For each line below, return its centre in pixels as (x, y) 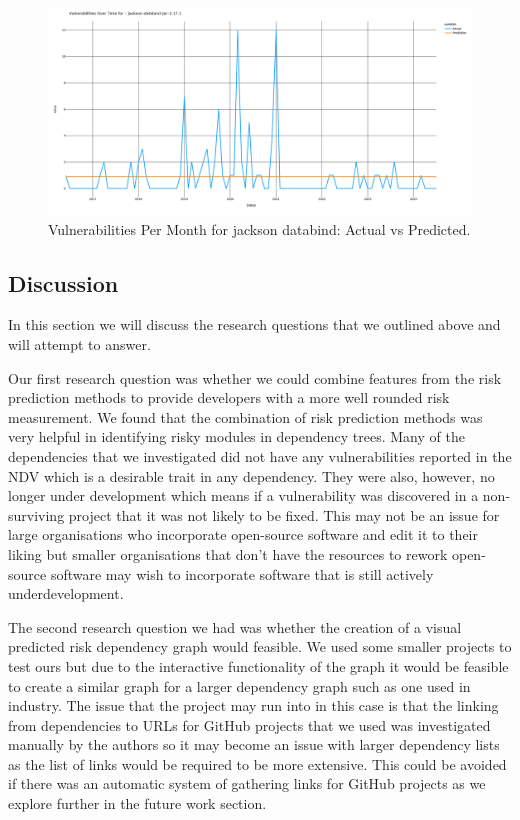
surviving (36, 514)
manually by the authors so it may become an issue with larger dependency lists (254, 744)
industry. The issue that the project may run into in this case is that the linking (253, 705)
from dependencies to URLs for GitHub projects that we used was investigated (249, 724)
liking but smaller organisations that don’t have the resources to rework (228, 553)
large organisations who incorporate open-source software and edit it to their (243, 534)
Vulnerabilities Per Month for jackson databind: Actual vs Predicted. (259, 228)
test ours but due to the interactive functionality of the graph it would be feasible (258, 665)
